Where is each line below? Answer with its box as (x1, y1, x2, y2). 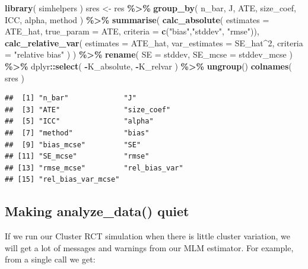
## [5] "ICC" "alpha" (5, 117, 154, 126)
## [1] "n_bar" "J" (5, 94, 136, 103)
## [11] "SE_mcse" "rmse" (5, 152, 150, 161)
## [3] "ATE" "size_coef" (5, 105, 171, 114)
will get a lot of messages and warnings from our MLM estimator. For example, (5, 241, 294, 254)
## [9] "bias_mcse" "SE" (5, 140, 141, 149)
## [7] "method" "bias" (5, 128, 150, 137)
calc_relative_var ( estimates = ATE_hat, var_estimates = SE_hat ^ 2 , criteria (5, 36, 303, 49)
